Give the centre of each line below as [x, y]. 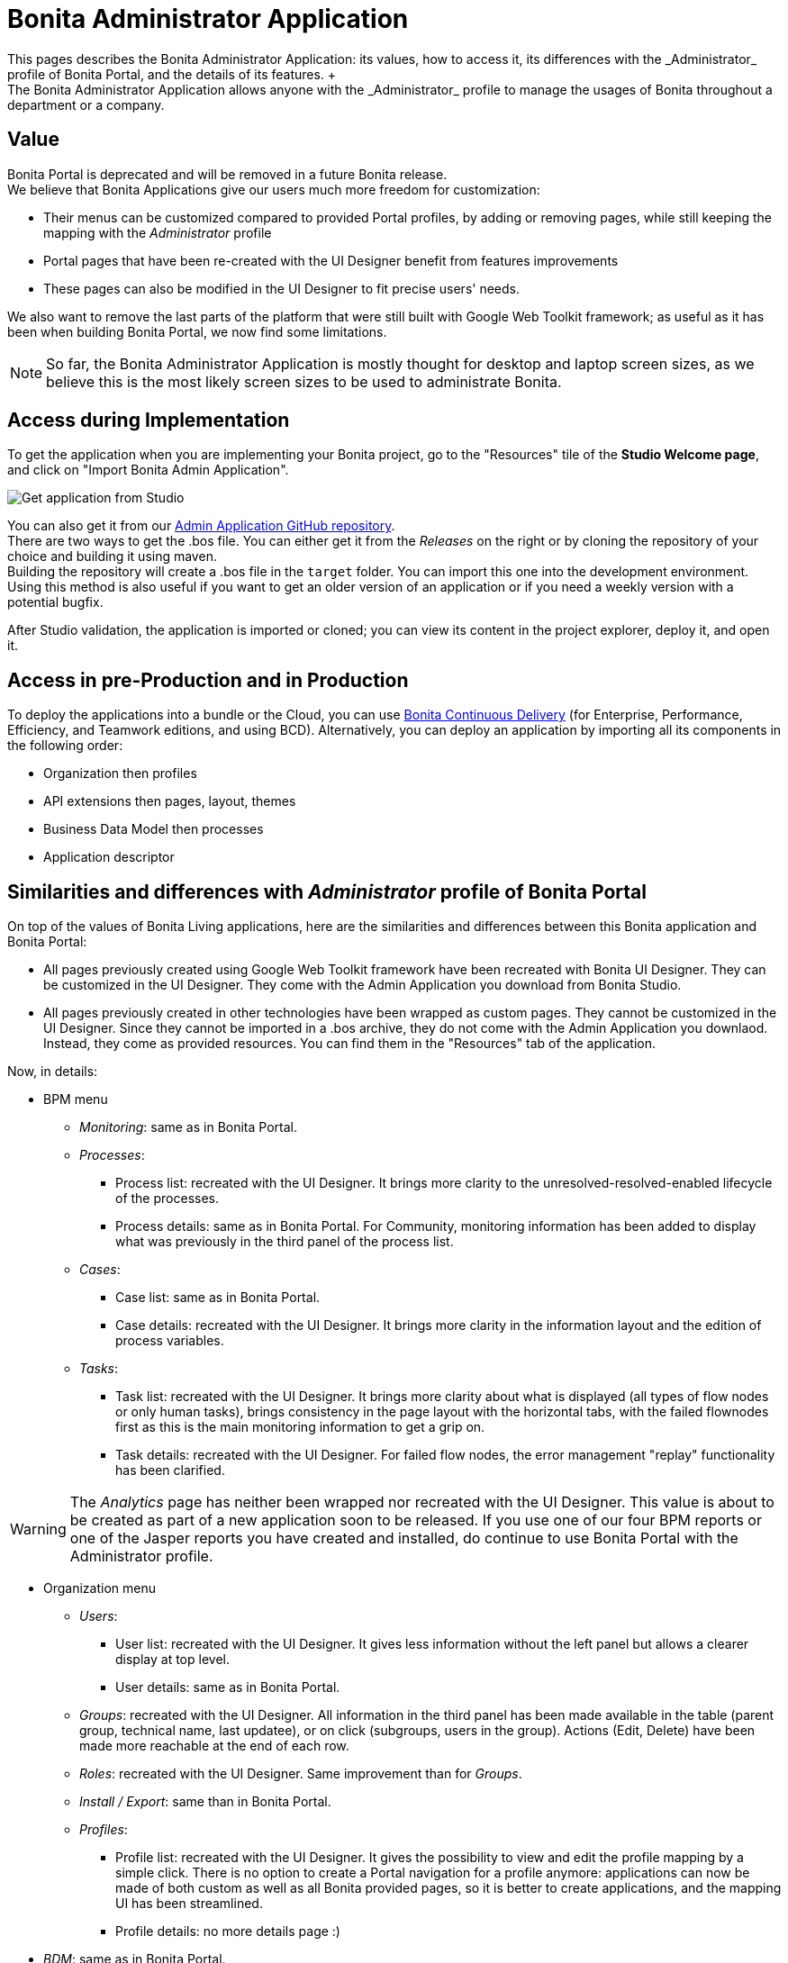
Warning [38, 1529]
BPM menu [76, 1099]
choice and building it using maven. [112, 556]
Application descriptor [109, 857]
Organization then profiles [120, 773]
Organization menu [100, 1588]
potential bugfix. [55, 602]
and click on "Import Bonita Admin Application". [148, 470]
